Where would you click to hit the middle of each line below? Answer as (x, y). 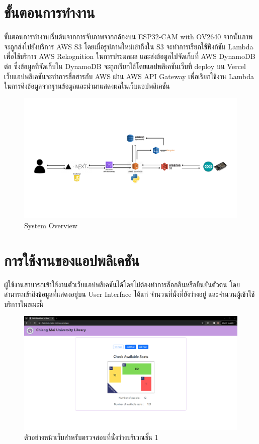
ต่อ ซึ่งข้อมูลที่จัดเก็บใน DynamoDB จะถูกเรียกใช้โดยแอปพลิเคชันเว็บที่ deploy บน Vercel (125, 66)
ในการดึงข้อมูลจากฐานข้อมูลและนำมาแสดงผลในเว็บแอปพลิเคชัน (87, 86)
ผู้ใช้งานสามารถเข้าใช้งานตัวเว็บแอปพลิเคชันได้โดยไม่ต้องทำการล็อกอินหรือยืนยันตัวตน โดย (122, 284)
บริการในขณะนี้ (24, 304)
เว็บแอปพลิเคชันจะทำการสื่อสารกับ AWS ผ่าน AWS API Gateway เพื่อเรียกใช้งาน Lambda (129, 76)
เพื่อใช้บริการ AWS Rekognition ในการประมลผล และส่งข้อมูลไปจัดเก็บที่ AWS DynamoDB (130, 56)
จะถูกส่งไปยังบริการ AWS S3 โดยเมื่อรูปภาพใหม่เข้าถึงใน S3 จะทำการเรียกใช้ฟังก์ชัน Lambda (129, 46)
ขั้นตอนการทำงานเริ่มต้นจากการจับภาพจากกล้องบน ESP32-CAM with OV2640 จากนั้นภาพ (128, 37)
